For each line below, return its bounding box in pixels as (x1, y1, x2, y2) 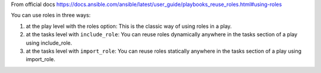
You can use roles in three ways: (11, 12, 91, 19)
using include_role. (26, 39, 73, 46)
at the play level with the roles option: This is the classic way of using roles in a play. (26, 23, 232, 30)
